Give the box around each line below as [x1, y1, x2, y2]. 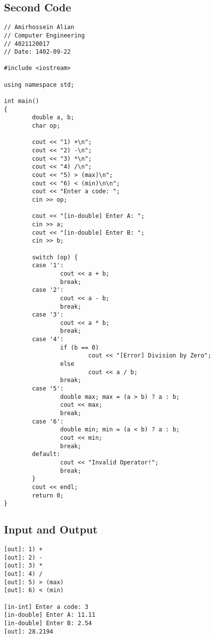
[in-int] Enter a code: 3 [4, 603, 88, 610]
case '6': [32, 418, 64, 425]
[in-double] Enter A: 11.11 [4, 611, 96, 619]
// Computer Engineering [4, 32, 85, 39]
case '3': [32, 311, 64, 319]
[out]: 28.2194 [4, 628, 53, 635]
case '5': [32, 385, 64, 392]
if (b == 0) [60, 344, 99, 351]
